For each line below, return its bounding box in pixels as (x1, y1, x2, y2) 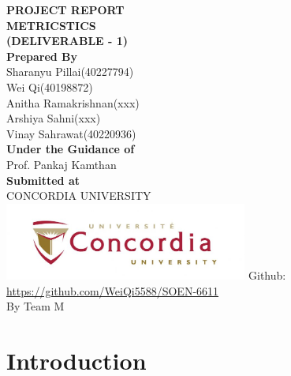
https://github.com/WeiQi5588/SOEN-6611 (6, 282, 219, 299)
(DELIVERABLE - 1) (6, 32, 129, 49)
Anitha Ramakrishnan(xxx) (6, 94, 140, 111)
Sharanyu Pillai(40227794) (6, 63, 134, 80)
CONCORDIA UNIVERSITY (6, 187, 151, 204)
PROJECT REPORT (6, 2, 125, 17)
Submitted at (6, 171, 80, 188)
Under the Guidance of (6, 141, 135, 157)
